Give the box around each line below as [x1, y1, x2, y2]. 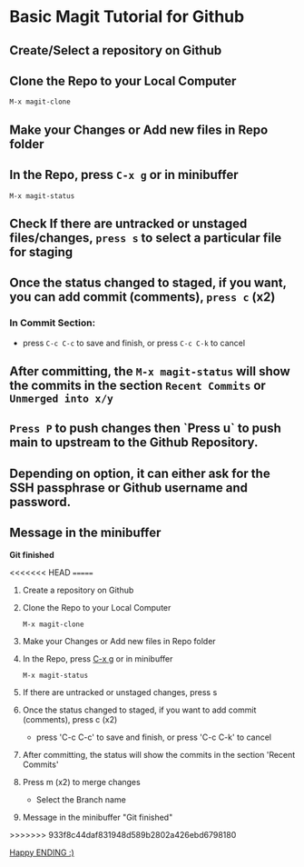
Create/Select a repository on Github [9, 43, 222, 58]
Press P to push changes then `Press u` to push [9, 421, 281, 436]
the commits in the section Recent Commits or [9, 378, 266, 394]
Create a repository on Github [22, 584, 134, 595]
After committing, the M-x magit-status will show [9, 364, 290, 379]
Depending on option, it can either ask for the [9, 465, 270, 481]
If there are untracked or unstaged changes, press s [22, 686, 218, 697]
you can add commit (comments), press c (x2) [9, 289, 276, 305]
